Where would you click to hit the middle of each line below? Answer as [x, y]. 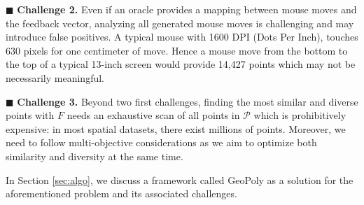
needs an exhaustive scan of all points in [153, 115]
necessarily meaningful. [55, 77]
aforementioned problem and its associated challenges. [121, 193]
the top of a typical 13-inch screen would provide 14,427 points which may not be [181, 64]
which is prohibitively [300, 115]
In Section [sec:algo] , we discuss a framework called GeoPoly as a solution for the [180, 179]
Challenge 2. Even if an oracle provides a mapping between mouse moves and [187, 9]
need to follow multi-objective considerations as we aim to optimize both [161, 142]
